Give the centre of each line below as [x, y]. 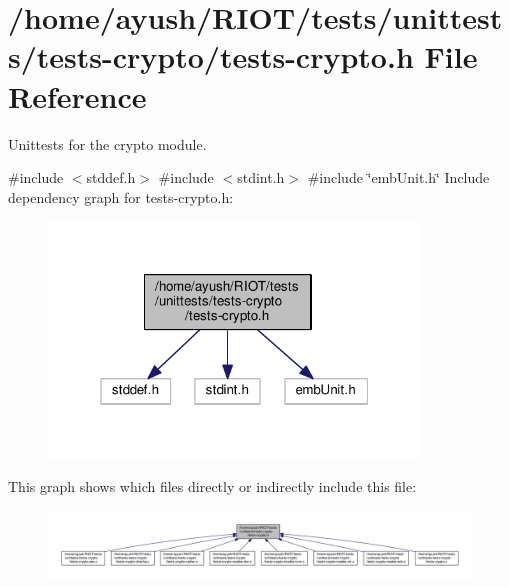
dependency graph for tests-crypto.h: [121, 196]
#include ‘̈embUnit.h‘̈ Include [398, 177]
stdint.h [261, 177]
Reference [77, 95]
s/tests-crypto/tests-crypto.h [211, 56]
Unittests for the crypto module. [107, 143]
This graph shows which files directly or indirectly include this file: [212, 486]
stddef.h [111, 177]
